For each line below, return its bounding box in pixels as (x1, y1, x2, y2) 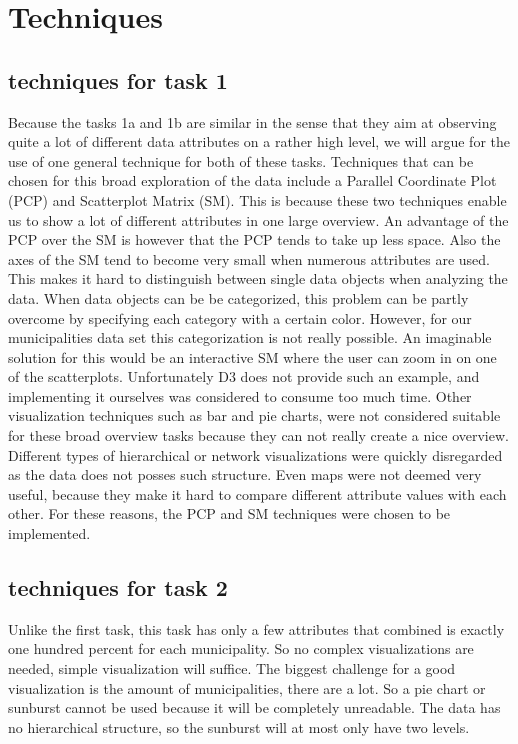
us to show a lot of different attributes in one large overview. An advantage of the (8, 209, 509, 230)
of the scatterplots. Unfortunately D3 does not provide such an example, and (8, 366, 480, 387)
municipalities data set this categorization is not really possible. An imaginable (8, 327, 492, 348)
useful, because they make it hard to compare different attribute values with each (8, 483, 507, 504)
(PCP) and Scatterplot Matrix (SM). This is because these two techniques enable (8, 189, 507, 210)
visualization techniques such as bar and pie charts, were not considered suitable (8, 405, 501, 426)
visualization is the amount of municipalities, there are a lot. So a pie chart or (8, 677, 486, 698)
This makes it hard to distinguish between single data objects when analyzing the (8, 268, 508, 289)
